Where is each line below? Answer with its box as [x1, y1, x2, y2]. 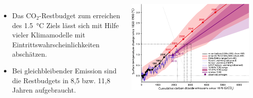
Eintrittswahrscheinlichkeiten [12, 39, 100, 49]
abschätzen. [12, 49, 47, 59]
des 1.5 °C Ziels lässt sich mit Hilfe [12, 20, 119, 30]
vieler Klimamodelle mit [12, 30, 85, 40]
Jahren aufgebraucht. [12, 85, 76, 95]
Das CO [12, 10, 36, 20]
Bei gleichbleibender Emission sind [12, 65, 117, 75]
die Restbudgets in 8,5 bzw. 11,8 [12, 75, 110, 85]
